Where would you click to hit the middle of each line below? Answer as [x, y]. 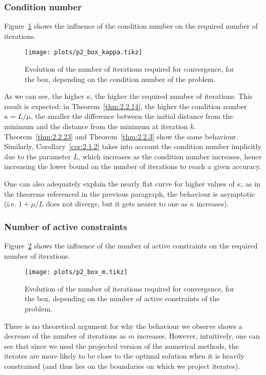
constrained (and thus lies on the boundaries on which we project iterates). [122, 366]
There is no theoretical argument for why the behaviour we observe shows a [123, 326]
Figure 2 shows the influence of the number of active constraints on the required [131, 245]
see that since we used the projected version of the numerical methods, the [122, 346]
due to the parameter [37, 156]
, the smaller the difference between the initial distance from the [132, 116]
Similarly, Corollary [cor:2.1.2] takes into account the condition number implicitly [133, 146]
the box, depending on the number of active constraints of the [122, 298]
